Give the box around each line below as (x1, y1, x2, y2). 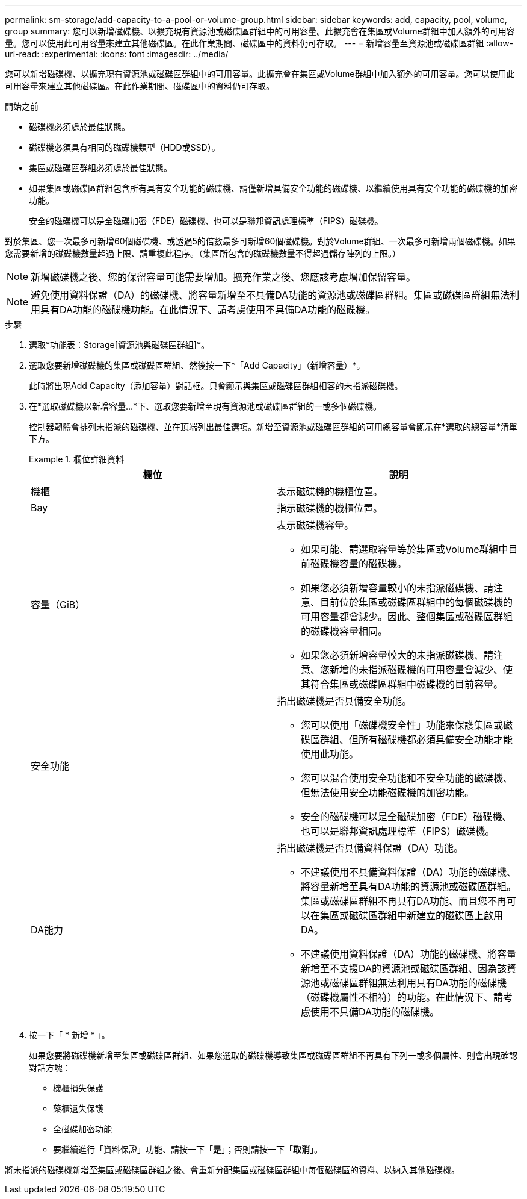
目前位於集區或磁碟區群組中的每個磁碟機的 (320, 596, 513, 608)
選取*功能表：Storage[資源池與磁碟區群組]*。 (29, 340, 209, 350)
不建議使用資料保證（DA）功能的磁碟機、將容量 (301, 948, 517, 960)
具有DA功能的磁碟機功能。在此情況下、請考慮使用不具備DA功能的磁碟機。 (40, 304, 375, 316)
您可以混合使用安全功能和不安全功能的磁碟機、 (301, 772, 513, 784)
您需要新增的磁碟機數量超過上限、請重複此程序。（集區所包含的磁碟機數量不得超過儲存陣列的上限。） (5, 248, 401, 258)
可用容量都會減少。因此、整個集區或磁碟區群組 (301, 611, 513, 623)
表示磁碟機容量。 (277, 519, 354, 531)
